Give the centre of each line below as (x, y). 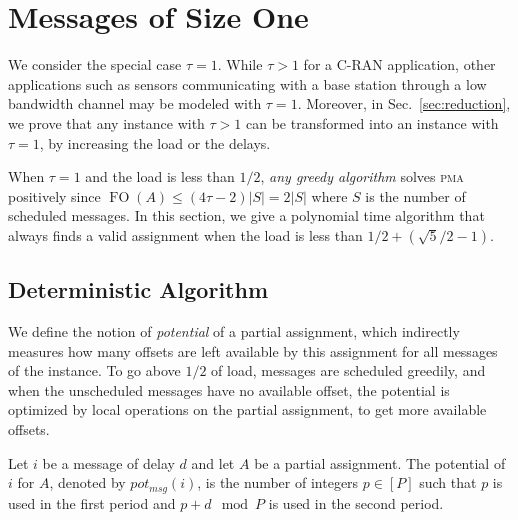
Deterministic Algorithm (138, 289)
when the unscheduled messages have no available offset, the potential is (229, 389)
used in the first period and (92, 502)
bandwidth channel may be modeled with (135, 103)
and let (213, 462)
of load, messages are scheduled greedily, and (348, 370)
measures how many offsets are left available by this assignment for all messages (253, 350)
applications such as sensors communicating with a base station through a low (247, 83)
